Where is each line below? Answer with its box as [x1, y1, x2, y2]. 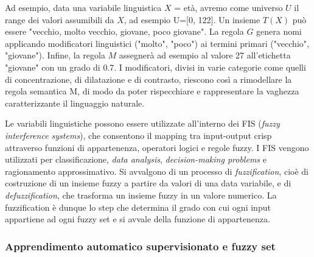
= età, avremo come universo [174, 1, 283, 13]
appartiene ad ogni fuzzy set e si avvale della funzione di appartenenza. [5, 213, 270, 225]
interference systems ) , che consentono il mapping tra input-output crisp [5, 128, 272, 141]
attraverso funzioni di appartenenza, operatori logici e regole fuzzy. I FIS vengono [5, 141, 309, 153]
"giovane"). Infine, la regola [5, 49, 105, 62]
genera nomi [256, 25, 302, 38]
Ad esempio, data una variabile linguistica [5, 1, 162, 13]
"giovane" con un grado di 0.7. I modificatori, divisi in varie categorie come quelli [5, 60, 306, 73]
